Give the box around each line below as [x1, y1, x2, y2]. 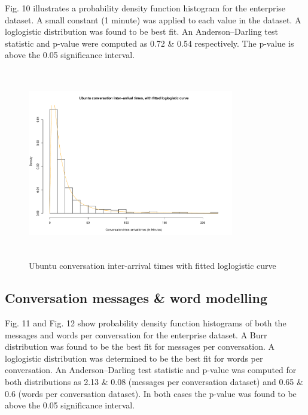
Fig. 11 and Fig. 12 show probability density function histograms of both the [5, 317, 286, 329]
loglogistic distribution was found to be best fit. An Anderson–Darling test [5, 25, 278, 38]
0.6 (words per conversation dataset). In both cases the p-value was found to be [5, 387, 297, 399]
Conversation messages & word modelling [5, 289, 268, 307]
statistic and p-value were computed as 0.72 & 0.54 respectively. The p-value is [5, 37, 294, 49]
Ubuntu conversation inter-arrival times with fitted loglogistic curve [29, 259, 276, 272]
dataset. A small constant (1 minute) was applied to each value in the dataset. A [5, 13, 301, 26]
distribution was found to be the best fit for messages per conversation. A [5, 340, 275, 353]
